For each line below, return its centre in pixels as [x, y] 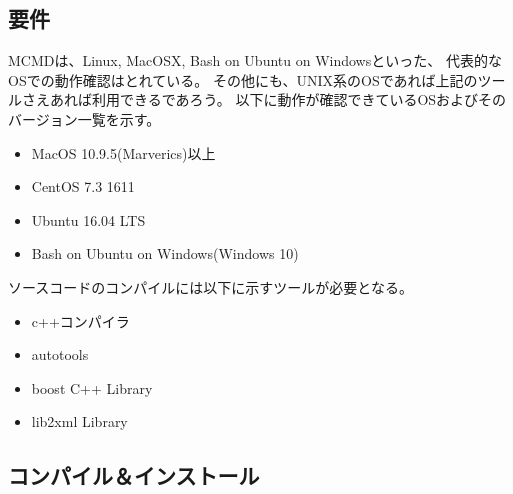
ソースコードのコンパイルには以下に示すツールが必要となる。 [210, 286]
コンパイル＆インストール [134, 475]
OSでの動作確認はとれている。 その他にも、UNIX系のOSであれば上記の [243, 79]
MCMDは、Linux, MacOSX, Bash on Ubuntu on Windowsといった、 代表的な [255, 60]
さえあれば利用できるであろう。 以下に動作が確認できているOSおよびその [264, 99]
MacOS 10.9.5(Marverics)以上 [123, 152]
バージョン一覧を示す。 [84, 118]
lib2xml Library [79, 421]
